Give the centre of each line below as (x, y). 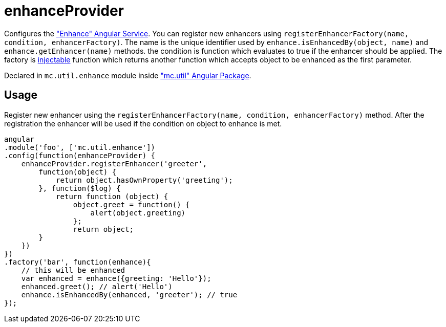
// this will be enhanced (73, 270)
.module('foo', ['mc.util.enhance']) (80, 147)
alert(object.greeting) (138, 213)
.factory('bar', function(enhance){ (78, 262)
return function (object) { (112, 196)
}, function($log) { (80, 188)
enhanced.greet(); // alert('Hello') (97, 286)
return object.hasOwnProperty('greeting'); (144, 180)
